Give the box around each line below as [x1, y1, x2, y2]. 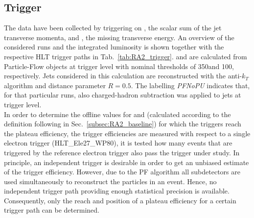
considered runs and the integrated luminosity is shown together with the [4, 42, 224, 52]
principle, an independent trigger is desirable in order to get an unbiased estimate [4, 157, 249, 167]
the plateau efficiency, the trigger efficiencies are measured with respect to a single [4, 128, 251, 138]
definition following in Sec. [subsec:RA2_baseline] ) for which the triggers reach [4, 119, 241, 129]
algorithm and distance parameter [4, 80, 106, 90]
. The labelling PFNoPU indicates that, [131, 80, 250, 90]
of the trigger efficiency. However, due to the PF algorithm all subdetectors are [4, 167, 240, 177]
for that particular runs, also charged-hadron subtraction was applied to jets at [4, 90, 241, 100]
